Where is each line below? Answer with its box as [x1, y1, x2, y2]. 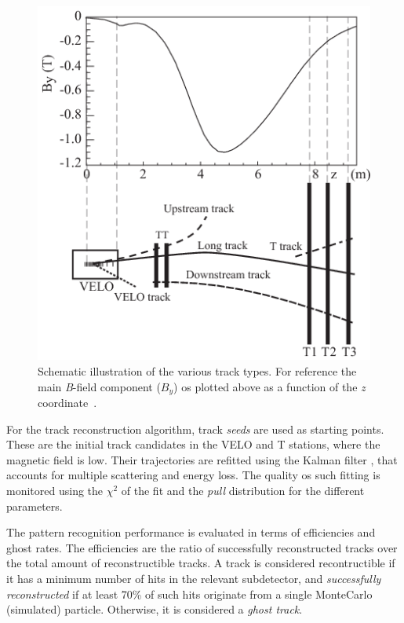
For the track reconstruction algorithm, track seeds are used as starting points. [6, 420, 384, 437]
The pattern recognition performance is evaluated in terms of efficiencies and [6, 524, 376, 541]
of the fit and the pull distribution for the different [121, 482, 365, 499]
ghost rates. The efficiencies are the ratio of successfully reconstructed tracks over [6, 539, 398, 555]
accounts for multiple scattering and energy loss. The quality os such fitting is [6, 467, 380, 483]
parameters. [6, 497, 63, 514]
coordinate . [38, 394, 97, 411]
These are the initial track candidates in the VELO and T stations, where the [6, 436, 380, 453]
